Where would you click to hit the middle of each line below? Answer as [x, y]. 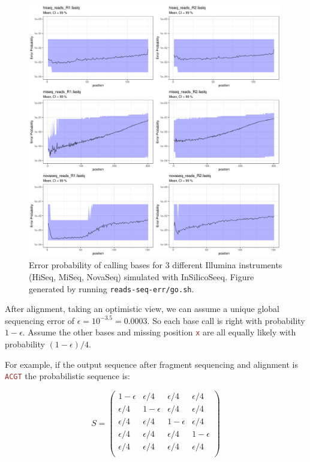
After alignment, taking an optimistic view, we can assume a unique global [142, 309]
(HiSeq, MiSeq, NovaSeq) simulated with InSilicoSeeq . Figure [142, 276]
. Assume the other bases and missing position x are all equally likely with [159, 332]
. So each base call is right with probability [226, 320]
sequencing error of [40, 320]
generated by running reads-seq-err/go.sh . [112, 288]
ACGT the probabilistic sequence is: [67, 376]
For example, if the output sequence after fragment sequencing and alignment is [151, 364]
